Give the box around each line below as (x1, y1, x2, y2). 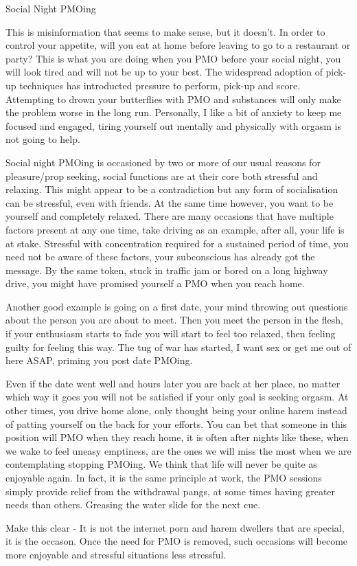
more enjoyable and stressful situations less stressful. (5, 547, 227, 561)
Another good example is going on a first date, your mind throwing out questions (5, 299, 348, 313)
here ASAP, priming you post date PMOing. (5, 353, 193, 367)
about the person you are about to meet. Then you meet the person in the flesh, (5, 313, 343, 327)
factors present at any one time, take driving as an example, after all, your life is (5, 222, 345, 236)
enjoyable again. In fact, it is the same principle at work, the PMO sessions (5, 471, 322, 484)
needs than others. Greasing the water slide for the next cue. (5, 497, 261, 512)
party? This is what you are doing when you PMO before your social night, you (5, 51, 341, 65)
